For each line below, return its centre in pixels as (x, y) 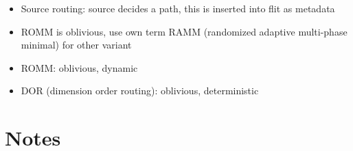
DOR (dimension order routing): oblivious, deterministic (140, 91)
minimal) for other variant (76, 45)
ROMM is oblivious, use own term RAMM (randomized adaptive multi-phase (184, 31)
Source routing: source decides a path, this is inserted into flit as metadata (178, 8)
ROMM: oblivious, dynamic (79, 67)
